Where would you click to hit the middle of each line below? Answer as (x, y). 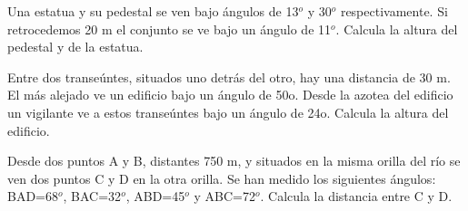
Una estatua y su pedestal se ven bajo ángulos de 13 (153, 11)
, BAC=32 (92, 196)
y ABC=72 (224, 196)
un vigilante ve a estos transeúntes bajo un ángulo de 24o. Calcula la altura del (228, 112)
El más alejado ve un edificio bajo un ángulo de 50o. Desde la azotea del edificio (230, 95)
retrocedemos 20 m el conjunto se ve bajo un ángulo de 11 (169, 29)
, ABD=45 (155, 196)
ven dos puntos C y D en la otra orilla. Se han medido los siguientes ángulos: (222, 178)
